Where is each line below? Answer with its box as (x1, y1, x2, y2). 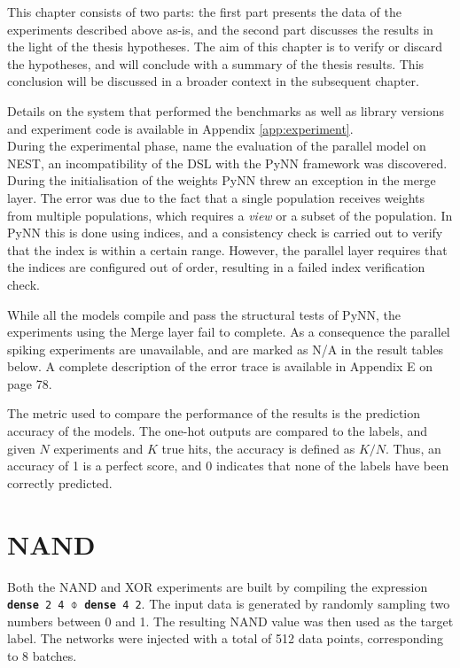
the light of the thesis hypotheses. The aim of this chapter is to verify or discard (7, 37, 443, 56)
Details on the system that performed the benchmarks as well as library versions (7, 101, 444, 120)
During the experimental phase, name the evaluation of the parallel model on (7, 136, 426, 155)
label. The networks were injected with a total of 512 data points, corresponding (7, 629, 443, 648)
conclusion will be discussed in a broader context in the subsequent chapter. (7, 72, 419, 90)
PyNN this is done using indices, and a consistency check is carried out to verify (7, 223, 443, 242)
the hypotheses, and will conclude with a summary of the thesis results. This (7, 54, 425, 73)
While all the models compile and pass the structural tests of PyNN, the (7, 305, 402, 323)
